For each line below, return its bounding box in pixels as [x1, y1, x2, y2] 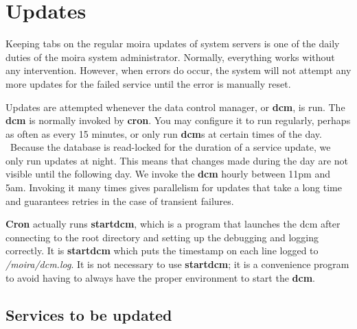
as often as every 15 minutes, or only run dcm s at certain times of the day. [5, 126, 322, 141]
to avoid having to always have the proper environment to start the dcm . [5, 270, 315, 284]
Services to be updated [5, 304, 172, 325]
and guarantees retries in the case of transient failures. [5, 193, 234, 208]
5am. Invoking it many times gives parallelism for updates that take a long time [5, 180, 342, 195]
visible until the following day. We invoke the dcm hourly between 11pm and [5, 167, 331, 181]
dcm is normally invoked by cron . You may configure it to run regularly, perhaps [5, 113, 351, 127]
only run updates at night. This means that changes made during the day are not [5, 153, 348, 167]
